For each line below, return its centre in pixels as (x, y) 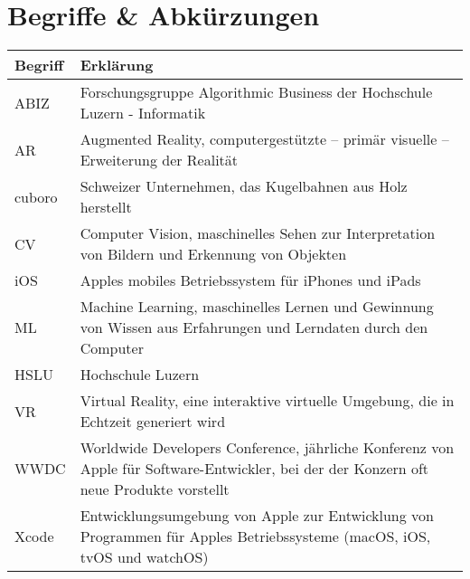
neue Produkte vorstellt (155, 489)
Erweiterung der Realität (159, 160)
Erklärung (117, 65)
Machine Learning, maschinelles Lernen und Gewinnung (257, 307)
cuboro (36, 196)
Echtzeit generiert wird (153, 422)
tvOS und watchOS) (144, 557)
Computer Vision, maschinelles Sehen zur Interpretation (258, 233)
